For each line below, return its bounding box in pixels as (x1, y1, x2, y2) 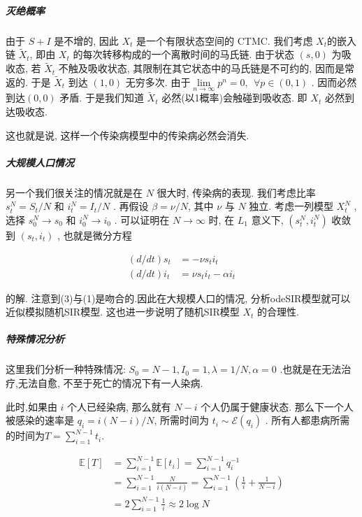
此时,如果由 (6, 399, 57, 413)
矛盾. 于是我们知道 (59, 90, 144, 105)
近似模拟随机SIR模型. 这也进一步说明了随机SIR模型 (6, 304, 240, 319)
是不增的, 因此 (54, 33, 119, 48)
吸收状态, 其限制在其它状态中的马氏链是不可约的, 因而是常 (87, 61, 354, 76)
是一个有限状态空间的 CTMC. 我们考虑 (136, 33, 313, 48)
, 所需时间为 (154, 413, 210, 427)
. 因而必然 (311, 75, 357, 89)
